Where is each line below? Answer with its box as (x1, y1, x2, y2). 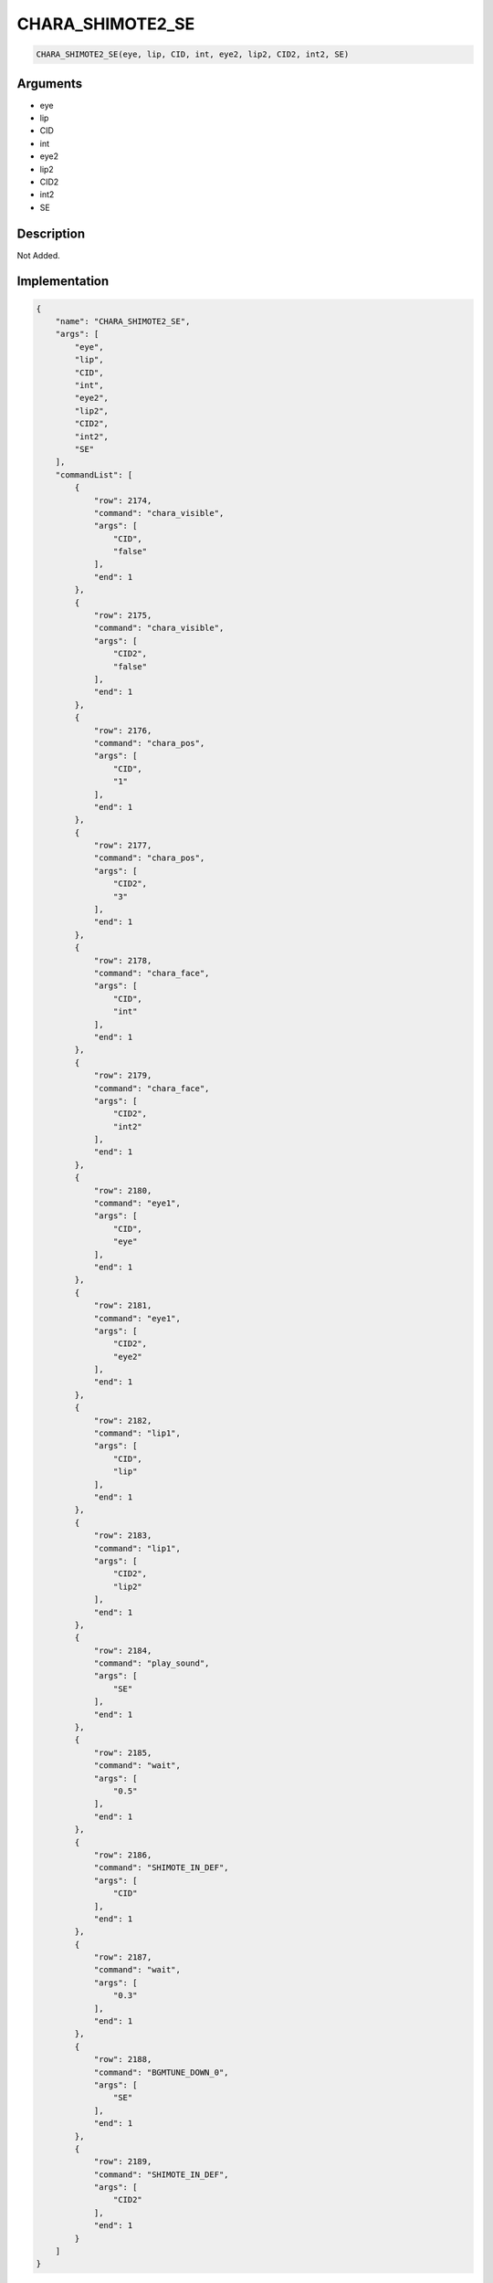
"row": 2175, (93, 610, 152, 621)
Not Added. (16, 249, 61, 260)
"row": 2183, (93, 1531, 152, 1541)
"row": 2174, (93, 495, 152, 506)
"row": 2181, (93, 1300, 152, 1310)
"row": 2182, (93, 1415, 152, 1426)
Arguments (16, 76, 83, 91)
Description (16, 226, 86, 241)
